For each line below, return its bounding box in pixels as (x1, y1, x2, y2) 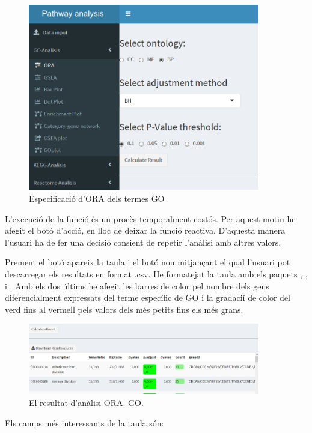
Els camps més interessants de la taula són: (5, 416, 164, 429)
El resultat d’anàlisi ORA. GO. (29, 396, 144, 408)
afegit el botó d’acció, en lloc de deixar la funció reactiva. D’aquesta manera (5, 224, 286, 237)
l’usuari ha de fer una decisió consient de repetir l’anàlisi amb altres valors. (5, 235, 281, 248)
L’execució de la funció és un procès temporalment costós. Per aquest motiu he (5, 212, 296, 225)
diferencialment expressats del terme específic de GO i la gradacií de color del (5, 291, 290, 304)
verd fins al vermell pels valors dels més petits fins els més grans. (5, 303, 243, 315)
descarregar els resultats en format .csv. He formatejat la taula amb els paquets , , (5, 267, 308, 280)
